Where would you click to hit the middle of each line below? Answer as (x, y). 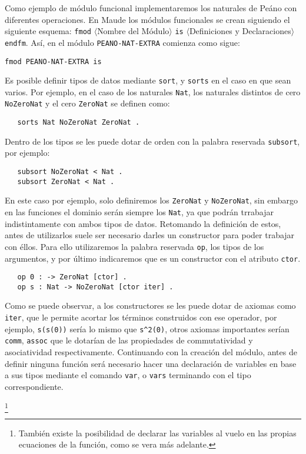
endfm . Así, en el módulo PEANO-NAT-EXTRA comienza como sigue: (122, 42)
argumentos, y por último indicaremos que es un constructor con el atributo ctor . (153, 258)
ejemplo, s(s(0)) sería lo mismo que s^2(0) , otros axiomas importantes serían (147, 328)
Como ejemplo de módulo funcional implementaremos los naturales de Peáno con (151, 8)
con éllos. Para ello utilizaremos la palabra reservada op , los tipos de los (134, 246)
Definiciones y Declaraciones (240, 31)
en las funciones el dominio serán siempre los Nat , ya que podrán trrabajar (139, 212)
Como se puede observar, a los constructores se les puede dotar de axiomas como (150, 306)
